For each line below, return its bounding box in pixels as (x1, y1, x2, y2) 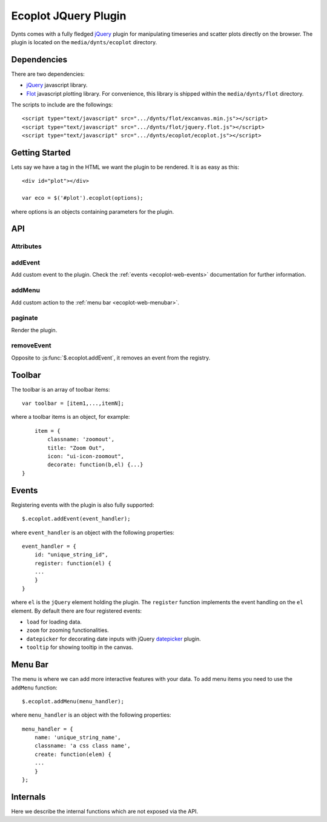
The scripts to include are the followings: (11, 101, 113, 108)
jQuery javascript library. (26, 82, 88, 89)
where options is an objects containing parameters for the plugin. (11, 208, 174, 215)
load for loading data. (26, 618, 82, 626)
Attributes (11, 242, 42, 251)
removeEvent (11, 341, 51, 350)
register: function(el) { (34, 560, 112, 567)
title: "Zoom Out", (47, 444, 105, 451)
